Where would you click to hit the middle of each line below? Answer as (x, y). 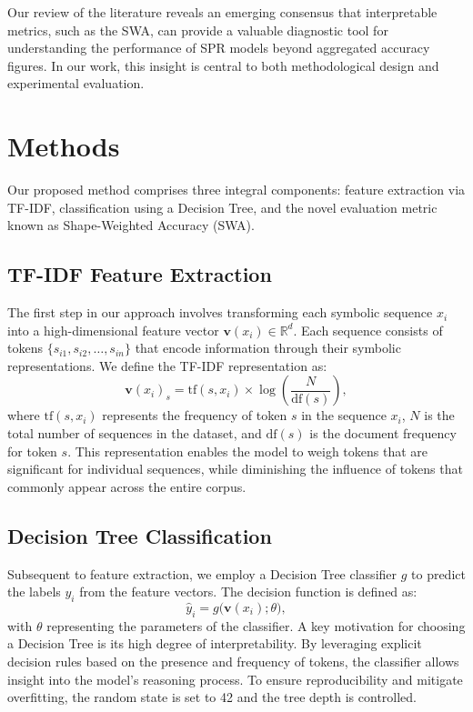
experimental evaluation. (76, 83)
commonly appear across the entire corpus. (127, 486)
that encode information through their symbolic (268, 348)
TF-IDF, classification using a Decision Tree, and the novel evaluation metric (222, 207)
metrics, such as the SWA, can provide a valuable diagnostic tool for (198, 30)
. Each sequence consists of (368, 330)
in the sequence (344, 415)
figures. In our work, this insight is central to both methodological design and (223, 65)
